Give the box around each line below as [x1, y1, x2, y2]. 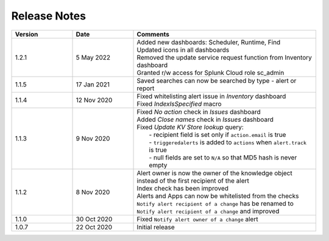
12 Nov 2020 [76, 96, 113, 104]
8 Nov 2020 [76, 187, 110, 196]
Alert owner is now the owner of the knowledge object [136, 169, 292, 177]
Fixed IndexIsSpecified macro [136, 99, 222, 108]
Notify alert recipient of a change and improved [136, 207, 280, 215]
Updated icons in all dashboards [136, 46, 230, 54]
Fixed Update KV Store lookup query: [136, 122, 244, 131]
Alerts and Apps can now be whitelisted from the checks [136, 192, 299, 200]
